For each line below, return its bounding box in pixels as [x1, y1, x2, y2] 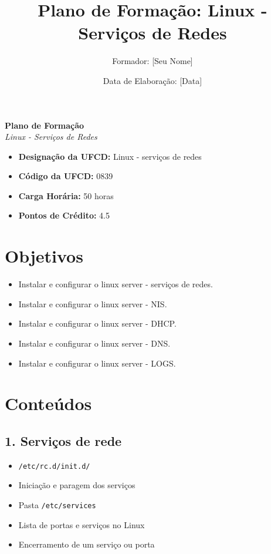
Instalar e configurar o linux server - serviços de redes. [18, 278, 213, 290]
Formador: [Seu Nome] [112, 55, 193, 67]
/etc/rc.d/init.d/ [18, 462, 90, 471]
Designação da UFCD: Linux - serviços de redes [18, 150, 202, 162]
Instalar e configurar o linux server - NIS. [18, 297, 167, 310]
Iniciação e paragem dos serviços [18, 479, 135, 491]
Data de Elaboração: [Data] [103, 74, 202, 86]
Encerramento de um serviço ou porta [18, 538, 155, 550]
